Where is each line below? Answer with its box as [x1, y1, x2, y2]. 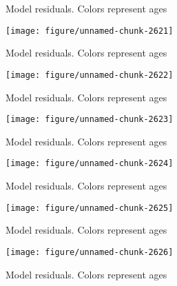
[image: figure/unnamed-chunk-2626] [6, 247, 174, 257]
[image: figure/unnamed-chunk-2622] [6, 70, 174, 80]
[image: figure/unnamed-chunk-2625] [6, 203, 174, 213]
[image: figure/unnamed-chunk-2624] [6, 159, 174, 169]
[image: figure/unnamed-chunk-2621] [6, 25, 174, 36]
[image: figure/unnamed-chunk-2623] [6, 114, 174, 125]
